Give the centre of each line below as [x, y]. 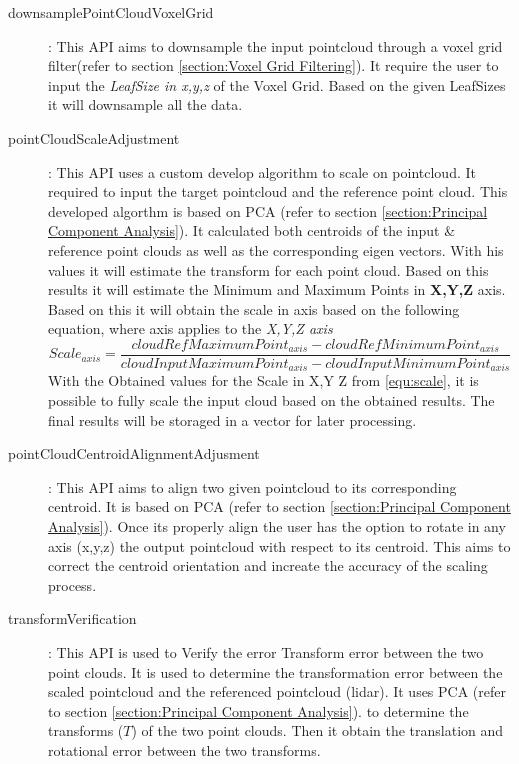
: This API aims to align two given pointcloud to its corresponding [252, 486]
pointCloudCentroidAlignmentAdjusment [134, 453]
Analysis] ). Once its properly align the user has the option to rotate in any [277, 525]
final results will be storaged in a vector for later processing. [232, 419]
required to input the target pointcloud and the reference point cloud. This [278, 191]
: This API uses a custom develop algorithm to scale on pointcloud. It [262, 171]
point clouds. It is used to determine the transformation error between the [275, 671]
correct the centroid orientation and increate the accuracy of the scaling [268, 565]
